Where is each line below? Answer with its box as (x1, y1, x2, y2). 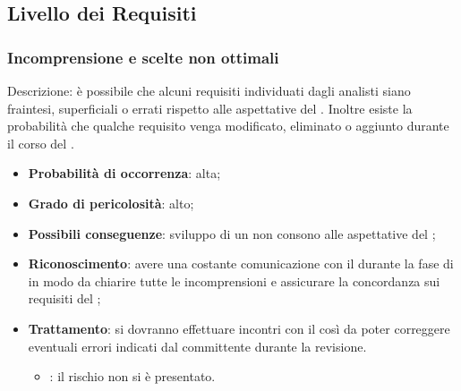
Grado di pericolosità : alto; (28, 193, 194, 212)
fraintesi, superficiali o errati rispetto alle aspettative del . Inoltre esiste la (7, 98, 413, 117)
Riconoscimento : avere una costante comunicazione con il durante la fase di (28, 254, 454, 273)
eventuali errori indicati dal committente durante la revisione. (28, 336, 367, 355)
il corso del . (7, 133, 74, 152)
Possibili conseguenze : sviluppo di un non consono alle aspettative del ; (28, 224, 436, 242)
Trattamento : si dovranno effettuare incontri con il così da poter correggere (28, 319, 450, 337)
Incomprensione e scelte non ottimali (7, 46, 279, 68)
